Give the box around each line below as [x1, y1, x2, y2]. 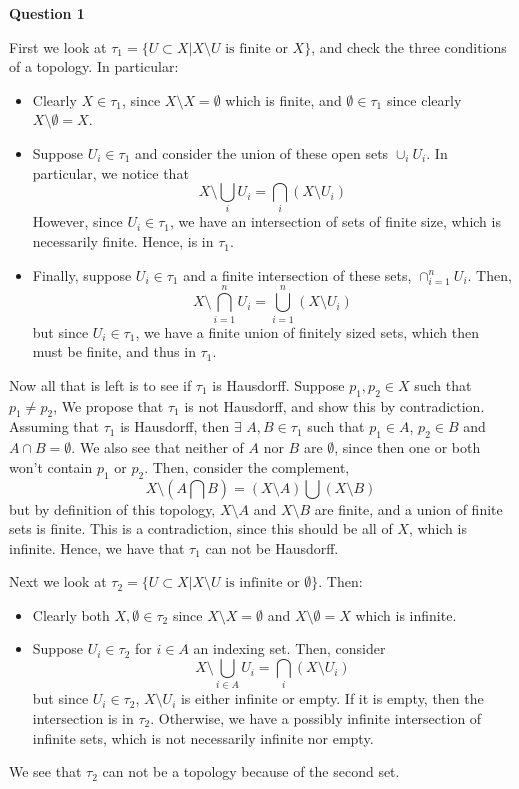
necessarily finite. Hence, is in [32, 231, 214, 252]
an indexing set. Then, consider [193, 638, 386, 659]
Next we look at [9, 571, 107, 592]
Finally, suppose [32, 264, 132, 285]
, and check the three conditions [311, 36, 507, 57]
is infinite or [225, 576, 300, 591]
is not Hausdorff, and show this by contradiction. [184, 395, 485, 416]
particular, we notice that [32, 162, 189, 183]
